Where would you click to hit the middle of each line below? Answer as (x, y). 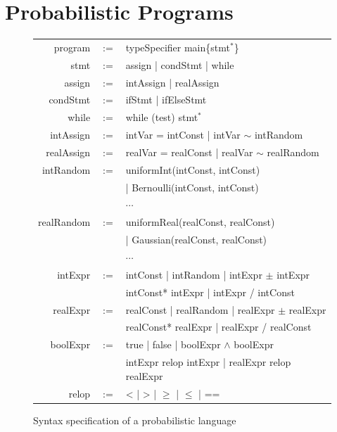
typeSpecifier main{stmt (178, 47)
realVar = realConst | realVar (189, 152)
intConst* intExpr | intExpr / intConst (210, 292)
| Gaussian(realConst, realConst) (196, 240)
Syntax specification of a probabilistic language (135, 420)
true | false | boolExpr (173, 344)
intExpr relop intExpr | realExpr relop (208, 362)
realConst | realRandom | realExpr (200, 309)
